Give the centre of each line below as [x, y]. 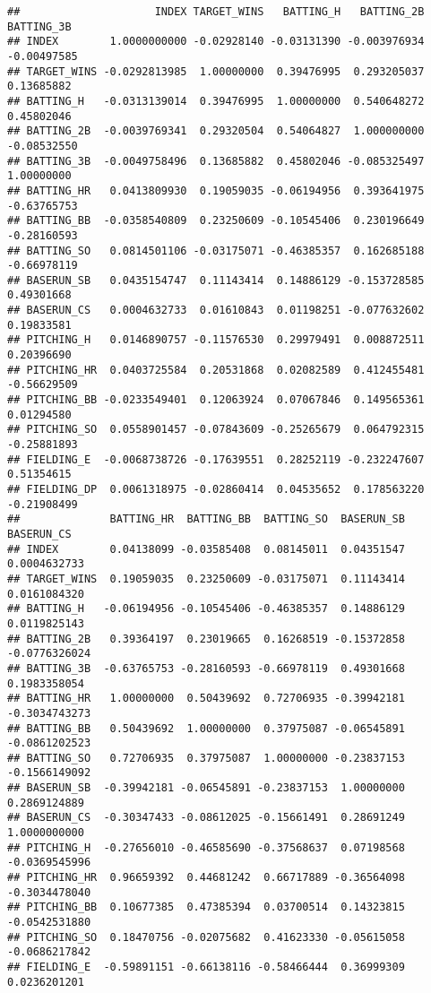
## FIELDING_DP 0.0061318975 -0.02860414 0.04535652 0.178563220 [216, 489]
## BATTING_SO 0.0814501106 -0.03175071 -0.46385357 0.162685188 [216, 250]
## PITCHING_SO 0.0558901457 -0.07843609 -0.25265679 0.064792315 [216, 430]
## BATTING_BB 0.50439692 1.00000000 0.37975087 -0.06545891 [206, 728]
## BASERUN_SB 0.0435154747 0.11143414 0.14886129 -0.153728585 [216, 280]
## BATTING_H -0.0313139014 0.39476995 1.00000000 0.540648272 [216, 101]
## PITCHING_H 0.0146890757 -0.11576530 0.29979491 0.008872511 [216, 340]
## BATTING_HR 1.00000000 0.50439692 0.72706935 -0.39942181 [206, 699]
